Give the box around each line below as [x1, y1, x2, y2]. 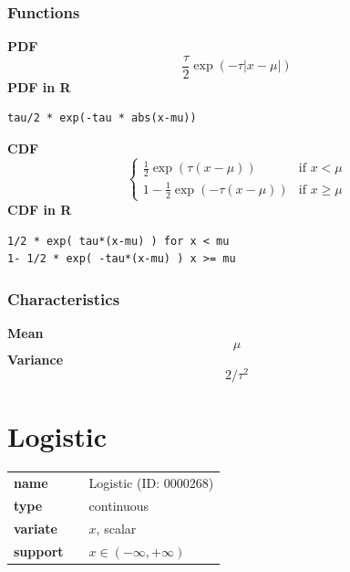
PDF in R [7, 77, 71, 96]
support [14, 541, 64, 560]
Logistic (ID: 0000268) [88, 473, 214, 493]
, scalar [96, 518, 137, 537]
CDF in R [7, 199, 72, 218]
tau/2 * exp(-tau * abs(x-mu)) [7, 111, 197, 125]
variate [14, 518, 57, 537]
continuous [88, 495, 149, 514]
